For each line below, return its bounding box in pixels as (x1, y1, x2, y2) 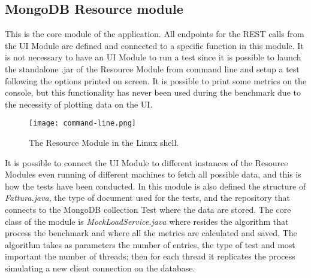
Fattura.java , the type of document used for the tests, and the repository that (5, 191, 290, 204)
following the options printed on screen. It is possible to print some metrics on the (5, 74, 307, 87)
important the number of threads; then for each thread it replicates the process (5, 250, 295, 262)
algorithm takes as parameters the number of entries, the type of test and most (5, 238, 295, 250)
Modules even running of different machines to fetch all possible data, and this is (5, 168, 301, 181)
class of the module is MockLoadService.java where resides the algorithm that (5, 215, 289, 227)
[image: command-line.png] (29, 119, 136, 128)
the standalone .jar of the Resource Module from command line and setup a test (5, 62, 300, 75)
